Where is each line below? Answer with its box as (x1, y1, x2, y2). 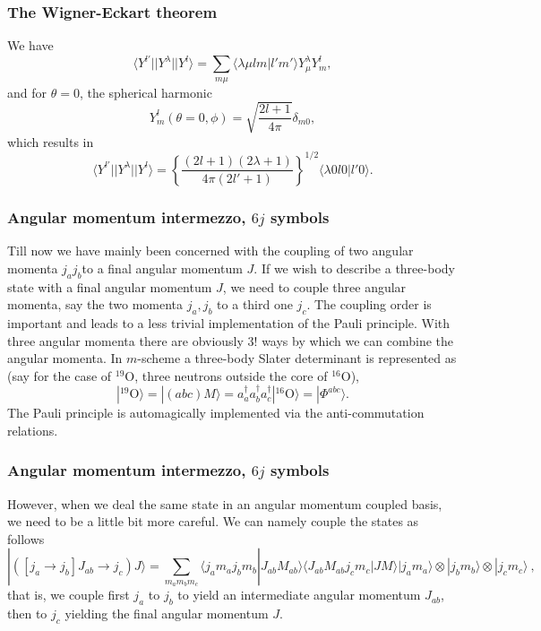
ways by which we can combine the (262, 331, 454, 350)
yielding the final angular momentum (64, 604, 269, 623)
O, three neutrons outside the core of (125, 366, 328, 385)
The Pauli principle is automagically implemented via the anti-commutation (7, 403, 425, 422)
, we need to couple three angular (222, 277, 407, 296)
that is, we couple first (7, 585, 130, 604)
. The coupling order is (306, 295, 432, 314)
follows (7, 529, 45, 548)
